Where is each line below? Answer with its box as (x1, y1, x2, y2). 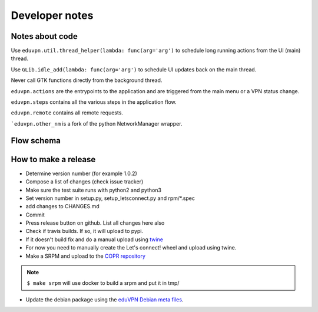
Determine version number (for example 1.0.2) (25, 170, 138, 177)
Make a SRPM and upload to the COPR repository (25, 252, 145, 260)
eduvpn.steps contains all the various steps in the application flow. (11, 98, 177, 106)
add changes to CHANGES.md (25, 203, 100, 210)
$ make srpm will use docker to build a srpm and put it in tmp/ (26, 280, 180, 287)
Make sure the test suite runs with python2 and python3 (25, 186, 162, 193)
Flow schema (11, 136, 61, 146)
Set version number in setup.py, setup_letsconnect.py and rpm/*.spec (25, 195, 196, 202)
